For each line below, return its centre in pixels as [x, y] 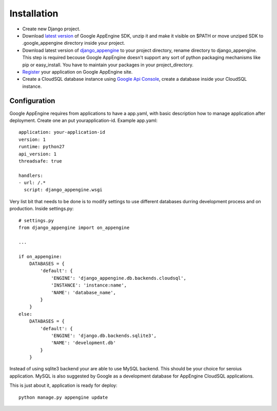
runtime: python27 [42, 147]
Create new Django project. [51, 29]
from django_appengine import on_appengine [74, 228]
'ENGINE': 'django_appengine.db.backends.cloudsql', [119, 278]
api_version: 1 [38, 154]
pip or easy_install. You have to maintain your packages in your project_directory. [108, 65]
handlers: [31, 175]
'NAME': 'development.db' [84, 343]
